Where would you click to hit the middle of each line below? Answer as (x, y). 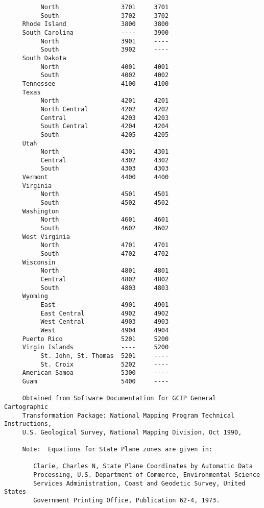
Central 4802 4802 (105, 279)
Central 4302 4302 (105, 160)
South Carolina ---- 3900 (95, 32)
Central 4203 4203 (105, 118)
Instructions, (28, 424)
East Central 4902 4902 (105, 313)
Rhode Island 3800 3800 (95, 24)
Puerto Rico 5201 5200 (95, 339)
